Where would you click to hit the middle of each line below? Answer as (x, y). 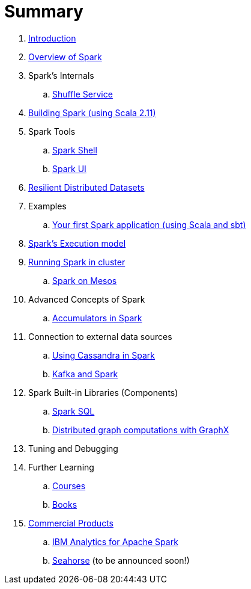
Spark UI (69, 168)
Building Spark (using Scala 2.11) (92, 113)
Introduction (52, 38)
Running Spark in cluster (77, 262)
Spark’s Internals (61, 75)
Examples (47, 206)
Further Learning (61, 467)
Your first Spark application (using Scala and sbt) (149, 224)
